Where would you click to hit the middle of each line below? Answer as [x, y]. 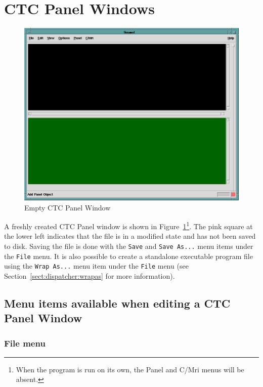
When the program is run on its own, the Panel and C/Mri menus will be [130, 369]
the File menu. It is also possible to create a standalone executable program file [128, 256]
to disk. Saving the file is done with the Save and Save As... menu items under [129, 246]
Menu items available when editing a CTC [117, 303]
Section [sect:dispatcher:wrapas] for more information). [90, 275]
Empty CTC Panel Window [68, 207]
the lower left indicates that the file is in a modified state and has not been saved [130, 236]
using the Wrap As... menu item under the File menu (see [96, 266]
